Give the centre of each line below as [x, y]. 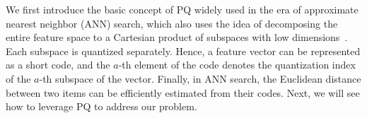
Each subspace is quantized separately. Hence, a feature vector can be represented [183, 51]
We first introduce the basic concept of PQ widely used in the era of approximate [182, 9]
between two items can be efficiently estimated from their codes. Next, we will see [183, 92]
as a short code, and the [58, 65]
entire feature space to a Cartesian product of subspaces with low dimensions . [177, 37]
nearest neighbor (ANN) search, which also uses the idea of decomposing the [172, 23]
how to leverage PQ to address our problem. [101, 106]
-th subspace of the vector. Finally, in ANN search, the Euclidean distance [200, 78]
